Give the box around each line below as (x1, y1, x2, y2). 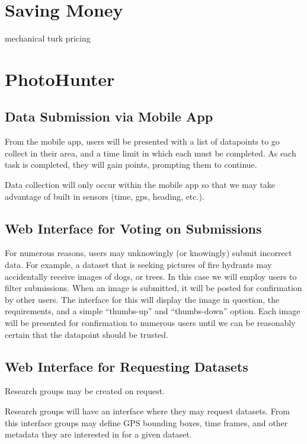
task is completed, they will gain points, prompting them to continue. (5, 158, 257, 171)
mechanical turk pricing (5, 32, 91, 44)
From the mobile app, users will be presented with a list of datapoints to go (5, 135, 280, 148)
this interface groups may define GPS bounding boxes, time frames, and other (5, 416, 288, 429)
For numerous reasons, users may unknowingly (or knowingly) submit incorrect (5, 247, 292, 259)
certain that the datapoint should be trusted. (5, 328, 168, 340)
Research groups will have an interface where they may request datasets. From (5, 405, 290, 417)
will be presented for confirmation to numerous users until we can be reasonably (5, 317, 296, 329)
